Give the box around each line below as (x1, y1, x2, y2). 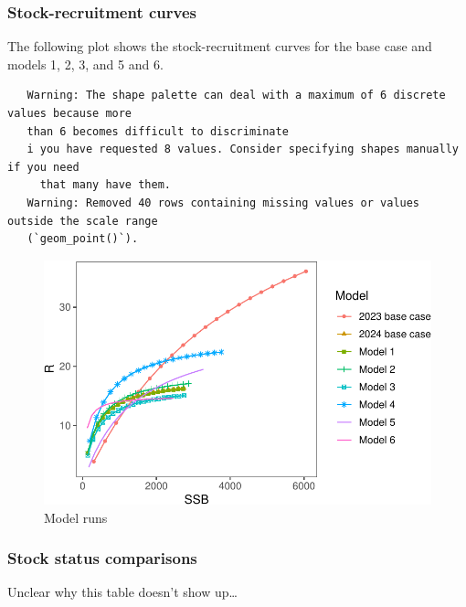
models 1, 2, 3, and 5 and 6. (7, 54, 164, 73)
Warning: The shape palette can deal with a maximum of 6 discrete (26, 89, 446, 102)
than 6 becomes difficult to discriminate (26, 124, 289, 138)
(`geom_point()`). (26, 232, 139, 246)
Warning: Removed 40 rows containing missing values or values (26, 196, 420, 209)
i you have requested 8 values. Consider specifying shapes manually (26, 143, 459, 156)
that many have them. (39, 178, 171, 192)
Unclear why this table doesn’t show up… (7, 582, 238, 602)
